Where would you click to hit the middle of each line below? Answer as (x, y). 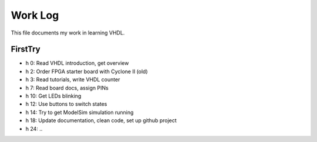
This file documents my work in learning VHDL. (68, 33)
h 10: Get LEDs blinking (53, 96)
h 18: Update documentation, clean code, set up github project (101, 120)
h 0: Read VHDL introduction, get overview (77, 63)
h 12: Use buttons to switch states (66, 104)
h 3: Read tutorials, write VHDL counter (73, 79)
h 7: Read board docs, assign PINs (67, 88)
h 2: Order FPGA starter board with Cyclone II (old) (87, 71)
